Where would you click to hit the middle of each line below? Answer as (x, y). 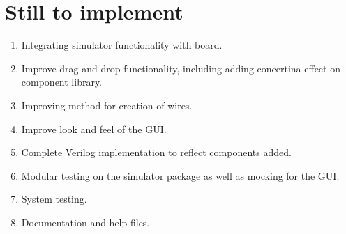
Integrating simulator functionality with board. (122, 45)
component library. (62, 82)
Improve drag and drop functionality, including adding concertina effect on (181, 68)
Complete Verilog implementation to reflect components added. (156, 152)
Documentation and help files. (85, 222)
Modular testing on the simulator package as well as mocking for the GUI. (180, 175)
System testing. (54, 199)
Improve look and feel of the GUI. (94, 128)
